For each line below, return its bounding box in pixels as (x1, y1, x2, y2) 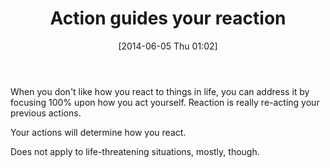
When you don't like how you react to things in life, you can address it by (10, 85, 310, 97)
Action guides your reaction (49, 7, 287, 30)
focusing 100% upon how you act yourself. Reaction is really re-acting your (10, 96, 320, 108)
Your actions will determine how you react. (10, 126, 187, 138)
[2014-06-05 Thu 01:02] (118, 40, 218, 52)
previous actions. (10, 107, 82, 119)
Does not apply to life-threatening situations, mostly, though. (10, 145, 260, 157)
